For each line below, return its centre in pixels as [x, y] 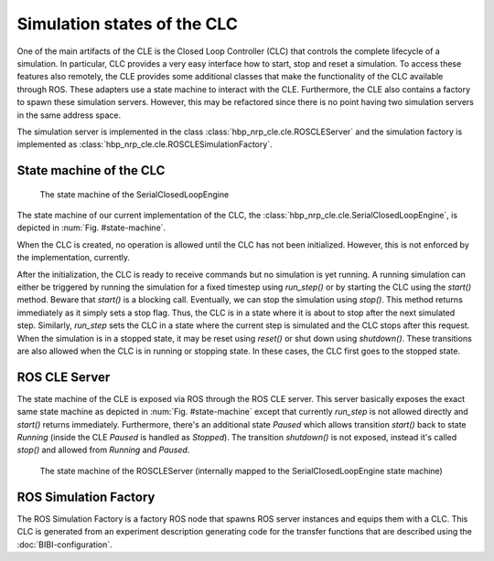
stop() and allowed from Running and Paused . [103, 450]
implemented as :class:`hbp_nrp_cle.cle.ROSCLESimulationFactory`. [145, 144]
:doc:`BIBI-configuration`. [65, 545]
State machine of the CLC [91, 170]
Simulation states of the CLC [127, 24]
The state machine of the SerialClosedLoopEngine [134, 194]
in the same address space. [69, 115]
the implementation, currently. [74, 258]
